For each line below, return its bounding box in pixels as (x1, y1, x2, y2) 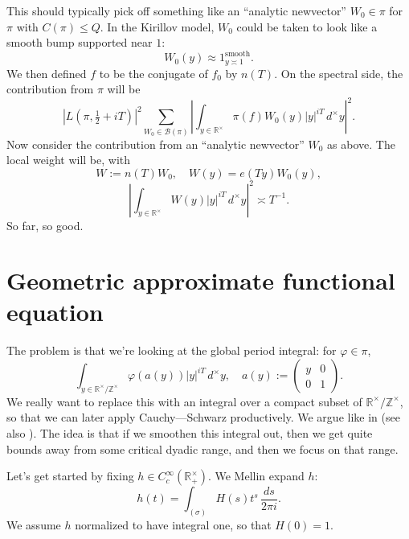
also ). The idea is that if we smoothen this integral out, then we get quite (6, 424, 373, 441)
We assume (6, 516, 61, 533)
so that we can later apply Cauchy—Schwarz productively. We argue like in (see (6, 409, 400, 426)
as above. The (327, 135, 395, 152)
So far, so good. (6, 216, 84, 233)
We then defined (6, 64, 87, 81)
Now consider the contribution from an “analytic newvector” (6, 135, 305, 152)
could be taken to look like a (236, 18, 378, 35)
